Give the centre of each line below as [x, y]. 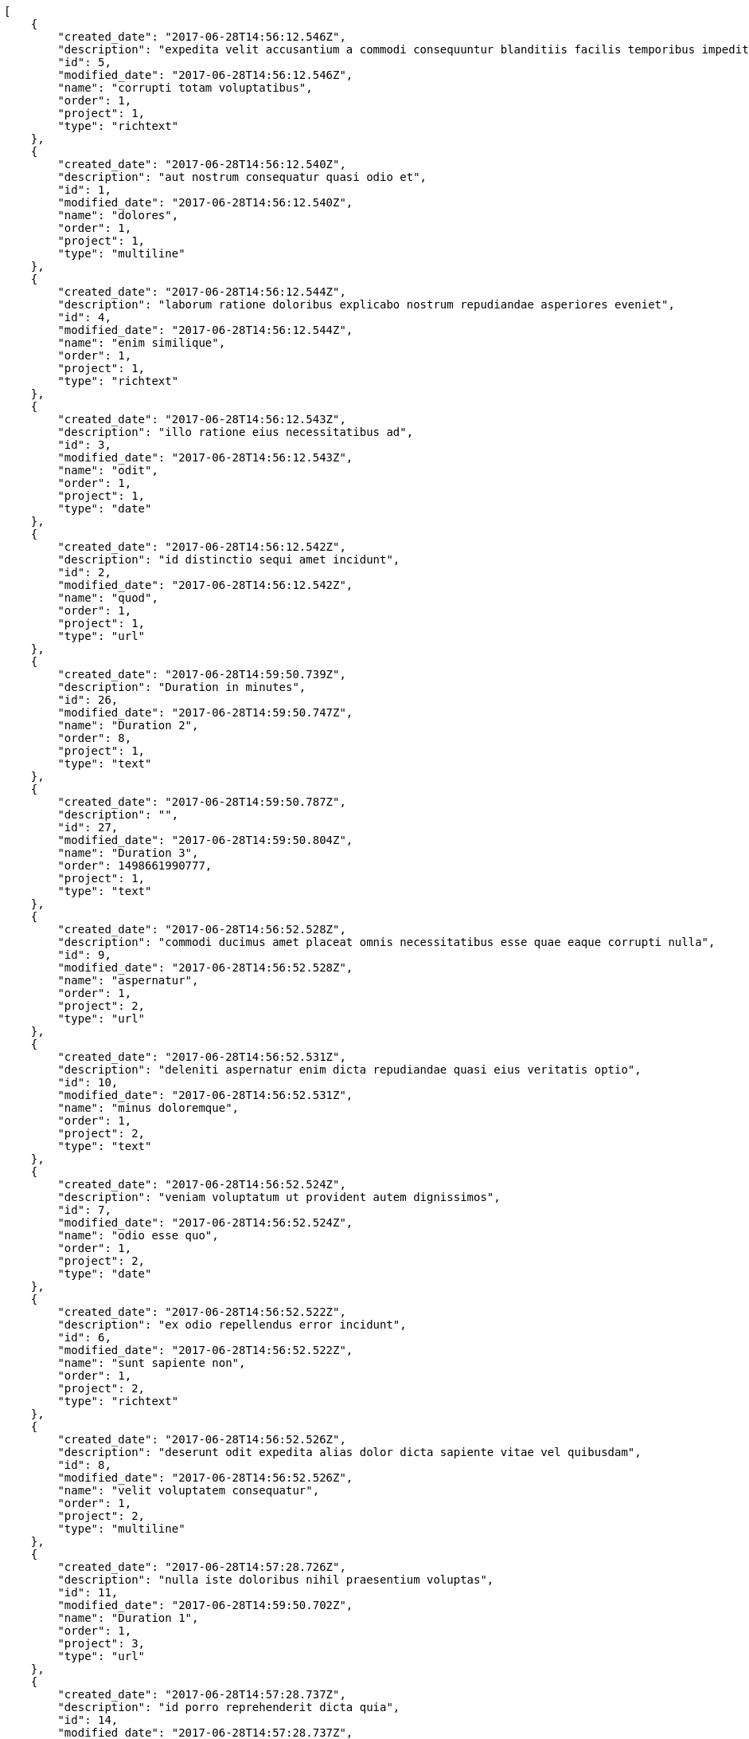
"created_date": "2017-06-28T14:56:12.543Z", [202, 419]
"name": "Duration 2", [128, 725]
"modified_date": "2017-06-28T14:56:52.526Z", [205, 1478]
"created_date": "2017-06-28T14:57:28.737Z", [202, 1694]
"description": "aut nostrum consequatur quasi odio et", [242, 177]
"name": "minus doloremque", [148, 1108]
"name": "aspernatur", [128, 980]
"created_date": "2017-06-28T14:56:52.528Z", [202, 929]
